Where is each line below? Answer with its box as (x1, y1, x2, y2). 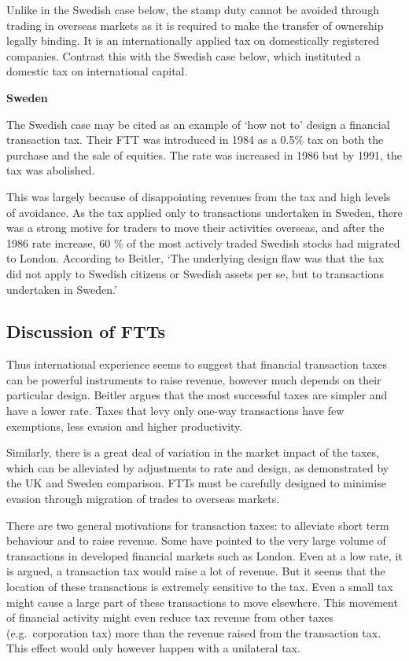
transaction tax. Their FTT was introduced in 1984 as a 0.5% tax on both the (6, 131, 384, 148)
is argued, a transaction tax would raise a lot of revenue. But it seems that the (6, 563, 385, 579)
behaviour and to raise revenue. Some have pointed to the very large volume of (6, 532, 386, 549)
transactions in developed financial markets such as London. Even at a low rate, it (6, 547, 403, 564)
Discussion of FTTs (6, 319, 166, 343)
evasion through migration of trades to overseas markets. (6, 490, 280, 507)
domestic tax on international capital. (6, 63, 188, 79)
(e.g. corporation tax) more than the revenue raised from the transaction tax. (6, 624, 381, 641)
